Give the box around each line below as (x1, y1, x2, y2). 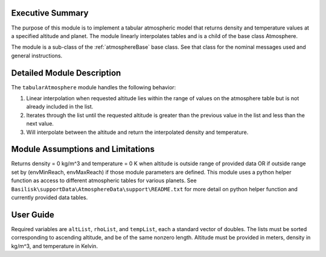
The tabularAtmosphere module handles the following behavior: (11, 83, 176, 90)
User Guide (11, 209, 54, 220)
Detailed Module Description (11, 68, 121, 78)
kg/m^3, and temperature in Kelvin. (11, 242, 98, 250)
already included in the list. (26, 103, 94, 110)
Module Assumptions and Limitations (11, 144, 155, 154)
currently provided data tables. (11, 194, 88, 201)
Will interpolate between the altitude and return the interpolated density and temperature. (26, 128, 249, 136)
